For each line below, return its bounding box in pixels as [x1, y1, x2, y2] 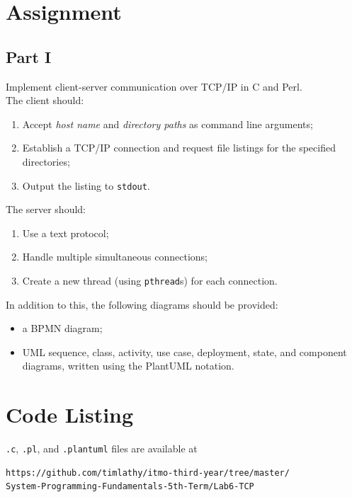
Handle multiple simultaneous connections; [22, 249, 208, 264]
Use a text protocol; [22, 225, 109, 240]
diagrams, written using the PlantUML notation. [22, 358, 234, 373]
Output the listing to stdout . [22, 178, 150, 193]
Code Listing [6, 400, 134, 429]
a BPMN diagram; [22, 321, 103, 336]
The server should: [6, 202, 86, 217]
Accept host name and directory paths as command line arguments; [22, 116, 313, 131]
